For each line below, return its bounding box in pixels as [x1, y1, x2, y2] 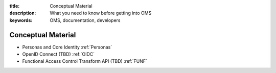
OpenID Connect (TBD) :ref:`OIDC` [22, 51, 95, 57]
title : [9, 3, 20, 9]
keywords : [9, 17, 33, 23]
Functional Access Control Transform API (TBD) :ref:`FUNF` [22, 58, 148, 64]
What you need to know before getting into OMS [50, 10, 152, 16]
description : [9, 10, 36, 16]
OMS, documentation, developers [50, 17, 121, 23]
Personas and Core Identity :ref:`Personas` [22, 44, 112, 50]
